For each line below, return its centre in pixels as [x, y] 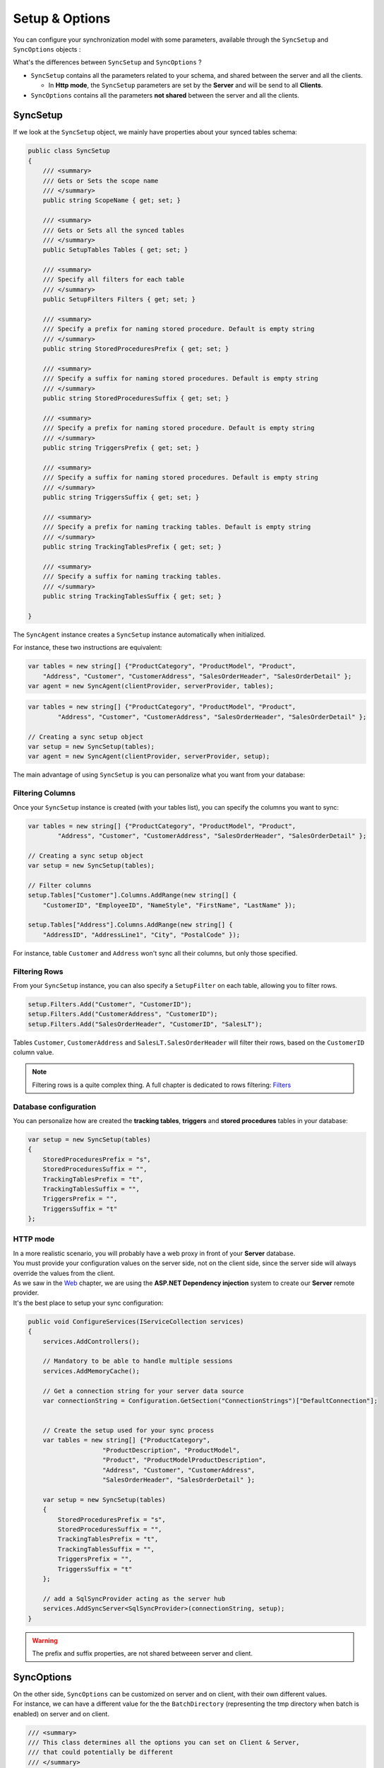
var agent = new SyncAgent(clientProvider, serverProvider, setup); [149, 756]
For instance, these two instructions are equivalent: [88, 648]
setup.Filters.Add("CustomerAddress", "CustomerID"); [123, 1014]
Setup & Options [62, 18]
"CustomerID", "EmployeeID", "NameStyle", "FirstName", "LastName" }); [169, 905]
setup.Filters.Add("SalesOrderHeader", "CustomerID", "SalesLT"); [145, 1024]
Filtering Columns [44, 793]
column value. [34, 1052]
